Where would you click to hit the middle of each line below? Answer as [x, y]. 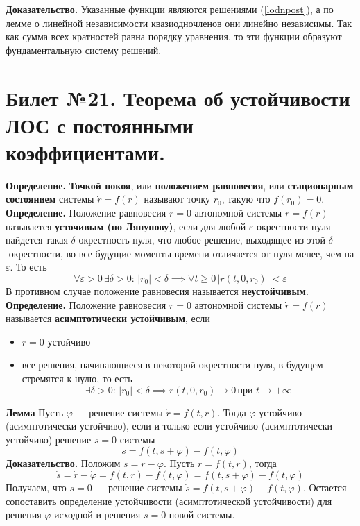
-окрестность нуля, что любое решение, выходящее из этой [200, 240]
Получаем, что [36, 487]
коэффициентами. [85, 152]
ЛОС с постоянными [100, 125]
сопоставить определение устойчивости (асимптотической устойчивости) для [169, 501]
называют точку [177, 199]
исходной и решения [97, 515]
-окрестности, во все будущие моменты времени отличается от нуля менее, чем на [180, 253]
